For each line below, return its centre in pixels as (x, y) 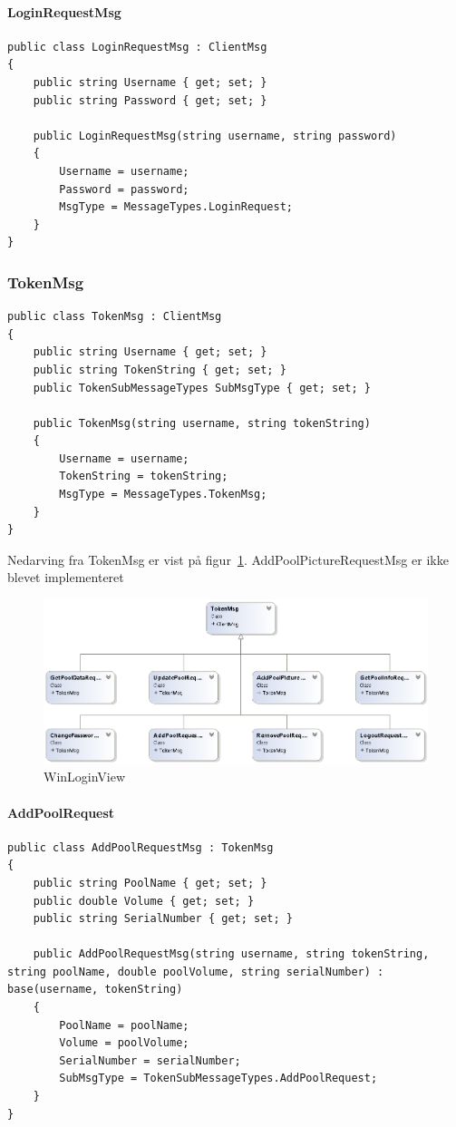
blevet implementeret (66, 577)
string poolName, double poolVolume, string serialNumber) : (196, 972)
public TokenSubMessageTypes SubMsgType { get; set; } (202, 388)
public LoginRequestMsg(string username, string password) (215, 136)
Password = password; (124, 189)
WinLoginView (85, 777)
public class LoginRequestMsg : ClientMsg (137, 47)
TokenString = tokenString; (144, 476)
